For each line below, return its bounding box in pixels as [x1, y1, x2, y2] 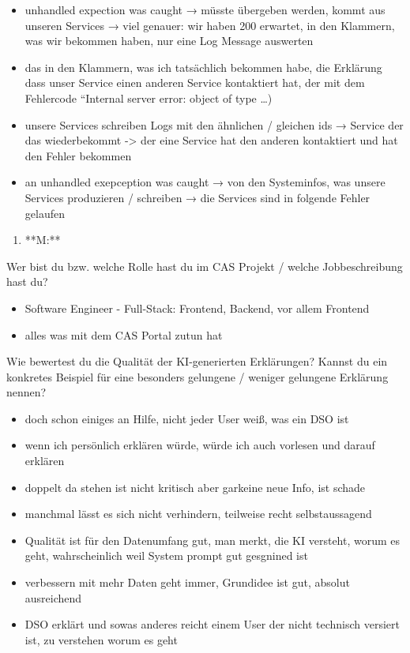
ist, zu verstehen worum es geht [24, 631, 178, 647]
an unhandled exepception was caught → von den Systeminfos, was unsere [24, 174, 386, 190]
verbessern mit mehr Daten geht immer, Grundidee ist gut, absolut [24, 574, 350, 591]
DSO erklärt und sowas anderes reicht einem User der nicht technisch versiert [24, 616, 400, 632]
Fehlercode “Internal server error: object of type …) [24, 89, 273, 106]
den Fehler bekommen [24, 147, 132, 163]
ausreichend [24, 589, 82, 606]
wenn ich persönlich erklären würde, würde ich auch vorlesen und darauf [24, 437, 375, 453]
